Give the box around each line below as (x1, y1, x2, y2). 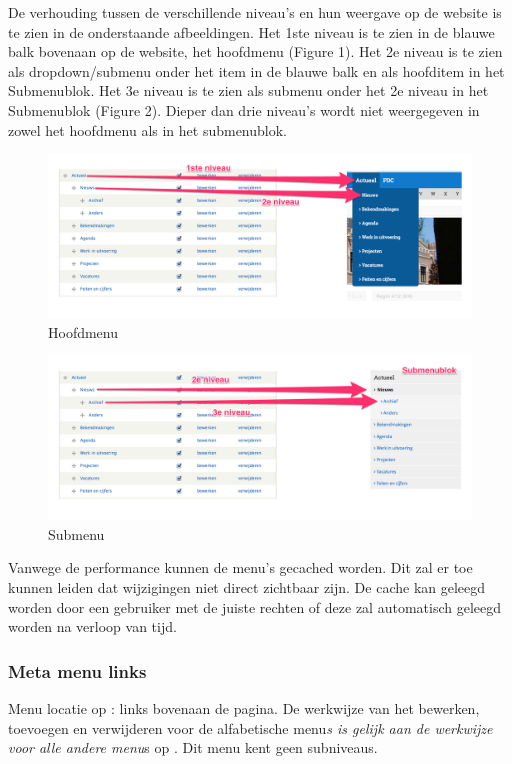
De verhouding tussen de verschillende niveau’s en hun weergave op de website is (8, 2, 502, 22)
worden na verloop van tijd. (8, 616, 177, 637)
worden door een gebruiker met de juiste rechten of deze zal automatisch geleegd (8, 596, 502, 617)
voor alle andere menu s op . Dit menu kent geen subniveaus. (8, 737, 378, 758)
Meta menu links (8, 658, 147, 683)
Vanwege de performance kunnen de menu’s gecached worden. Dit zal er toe (8, 557, 473, 578)
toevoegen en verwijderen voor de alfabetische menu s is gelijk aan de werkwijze (8, 717, 493, 738)
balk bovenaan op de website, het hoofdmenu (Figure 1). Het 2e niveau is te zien (8, 41, 503, 62)
